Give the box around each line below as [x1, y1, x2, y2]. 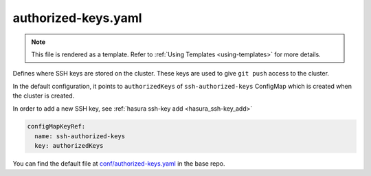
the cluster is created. [12, 91, 75, 100]
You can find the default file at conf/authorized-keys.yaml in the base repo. [12, 159, 225, 168]
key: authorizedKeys [34, 142, 104, 150]
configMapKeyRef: [27, 122, 86, 131]
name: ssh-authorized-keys [34, 132, 126, 140]
